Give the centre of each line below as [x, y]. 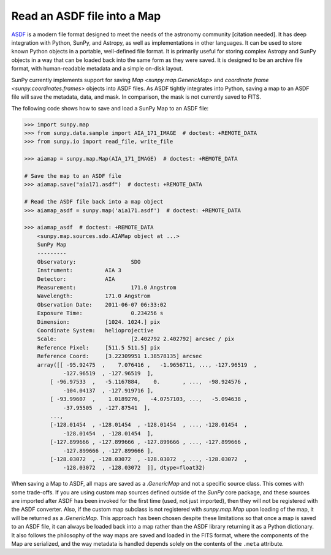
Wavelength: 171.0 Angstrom [94, 296]
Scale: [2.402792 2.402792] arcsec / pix [136, 339]
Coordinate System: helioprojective [95, 331]
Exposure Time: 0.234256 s [100, 313]
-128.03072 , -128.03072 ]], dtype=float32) [134, 468]
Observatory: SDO [89, 262]
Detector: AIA [76, 279]
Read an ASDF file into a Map [86, 16]
